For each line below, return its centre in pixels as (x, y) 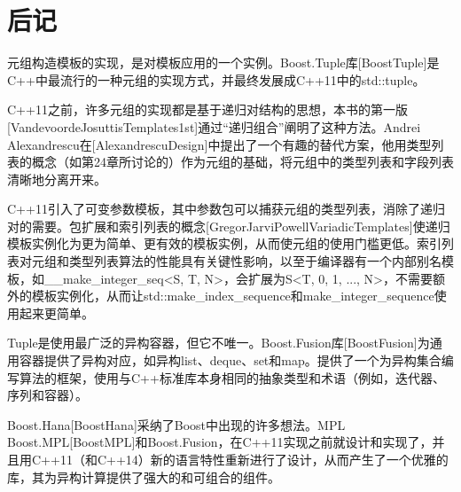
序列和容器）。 (47, 395)
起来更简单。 (56, 312)
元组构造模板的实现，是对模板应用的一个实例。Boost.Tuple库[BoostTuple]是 (223, 62)
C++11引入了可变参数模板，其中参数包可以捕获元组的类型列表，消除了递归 (226, 209)
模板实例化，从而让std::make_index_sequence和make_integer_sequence (233, 296)
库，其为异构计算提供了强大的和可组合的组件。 (144, 476)
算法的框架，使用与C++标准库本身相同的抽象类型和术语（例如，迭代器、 (232, 377)
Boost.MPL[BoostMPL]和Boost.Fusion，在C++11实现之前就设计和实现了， (220, 442)
